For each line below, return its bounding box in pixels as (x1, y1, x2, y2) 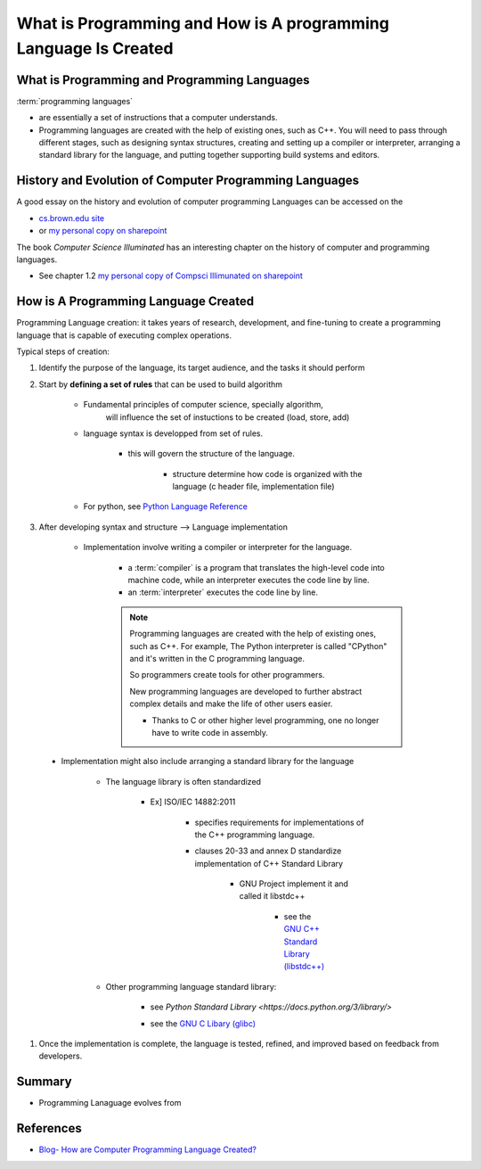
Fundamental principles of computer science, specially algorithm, (83, 399, 324, 410)
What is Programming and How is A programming (16, 13, 389, 33)
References (16, 1121, 82, 1136)
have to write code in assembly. (151, 727, 269, 737)
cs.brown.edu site (38, 212, 105, 223)
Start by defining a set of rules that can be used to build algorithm (38, 379, 283, 390)
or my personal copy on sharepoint (38, 226, 167, 236)
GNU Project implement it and (239, 878, 349, 889)
